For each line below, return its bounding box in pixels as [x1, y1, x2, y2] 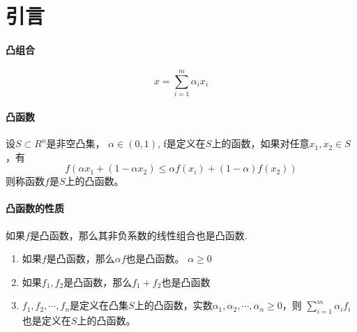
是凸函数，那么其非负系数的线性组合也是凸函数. [29, 227, 248, 242]
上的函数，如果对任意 [211, 136, 310, 151]
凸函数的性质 [6, 201, 64, 216]
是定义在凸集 [70, 298, 129, 312]
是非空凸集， [46, 136, 105, 151]
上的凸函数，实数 [134, 298, 213, 312]
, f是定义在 [158, 136, 206, 151]
